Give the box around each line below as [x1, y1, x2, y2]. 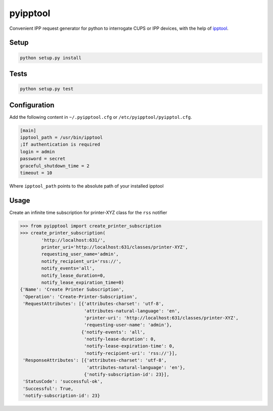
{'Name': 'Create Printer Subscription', [20, 287, 124, 293]
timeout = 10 [20, 170, 53, 175]
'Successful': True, [23, 386, 74, 391]
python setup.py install [20, 55, 82, 61]
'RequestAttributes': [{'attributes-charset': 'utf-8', [23, 301, 164, 307]
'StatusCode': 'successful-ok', [23, 379, 103, 384]
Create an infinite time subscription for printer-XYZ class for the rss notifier [9, 209, 167, 215]
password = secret [20, 156, 66, 162]
